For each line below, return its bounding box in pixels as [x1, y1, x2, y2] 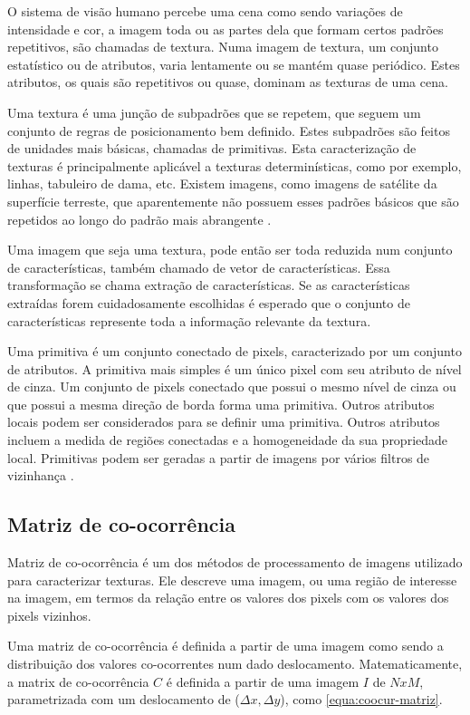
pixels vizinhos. [7, 605, 91, 624]
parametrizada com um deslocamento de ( [7, 690, 240, 709]
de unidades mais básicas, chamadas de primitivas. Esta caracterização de [7, 139, 417, 158]
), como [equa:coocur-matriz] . [280, 690, 443, 709]
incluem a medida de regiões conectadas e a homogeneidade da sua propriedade [7, 430, 448, 449]
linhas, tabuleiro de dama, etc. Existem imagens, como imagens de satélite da [7, 174, 437, 193]
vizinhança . [7, 466, 74, 485]
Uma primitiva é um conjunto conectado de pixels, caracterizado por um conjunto [7, 342, 462, 361]
